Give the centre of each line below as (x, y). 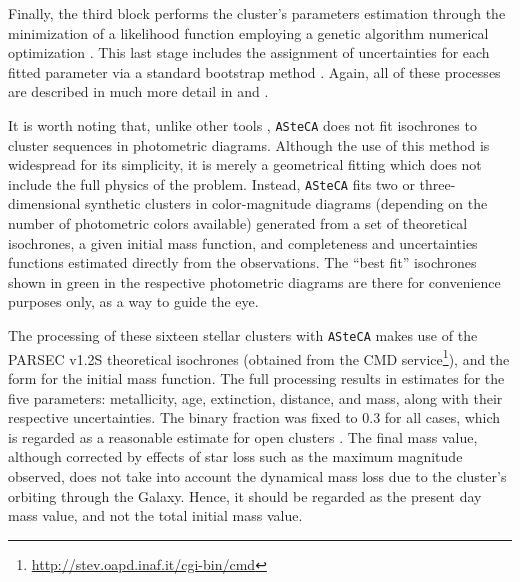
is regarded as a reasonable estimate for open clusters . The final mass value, (243, 436)
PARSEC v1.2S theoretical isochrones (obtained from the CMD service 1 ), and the (259, 357)
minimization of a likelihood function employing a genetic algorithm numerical (248, 32)
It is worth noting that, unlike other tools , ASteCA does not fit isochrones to (242, 124)
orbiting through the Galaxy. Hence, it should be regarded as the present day (245, 495)
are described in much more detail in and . (138, 91)
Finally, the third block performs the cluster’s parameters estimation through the (257, 13)
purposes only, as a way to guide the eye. (133, 301)
